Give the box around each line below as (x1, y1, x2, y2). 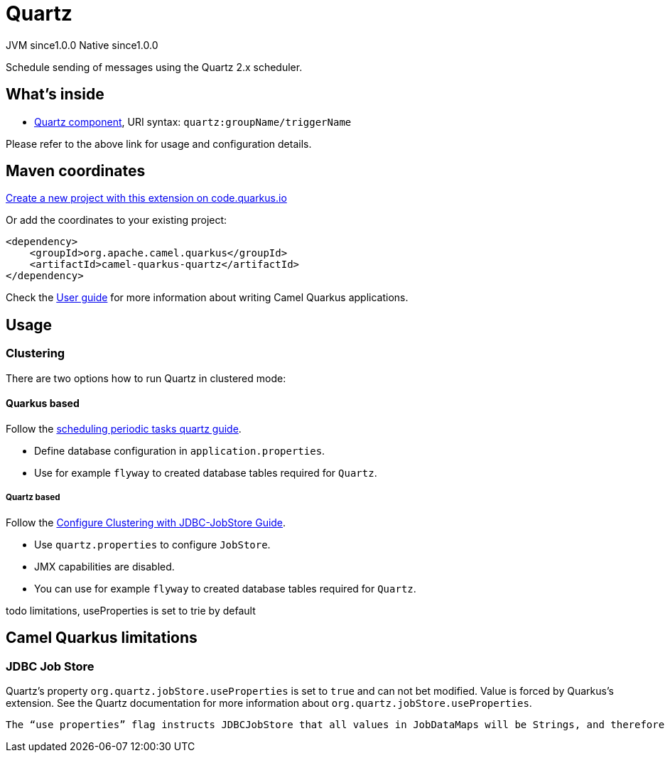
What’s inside (6, 85, 104, 104)
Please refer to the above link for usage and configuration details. (6, 137, 312, 150)
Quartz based (6, 492, 60, 503)
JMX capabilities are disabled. (34, 560, 175, 573)
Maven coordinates (6, 162, 146, 180)
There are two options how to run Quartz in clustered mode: (6, 372, 286, 384)
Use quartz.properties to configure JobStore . (34, 538, 271, 551)
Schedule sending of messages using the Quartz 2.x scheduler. (6, 60, 303, 73)
